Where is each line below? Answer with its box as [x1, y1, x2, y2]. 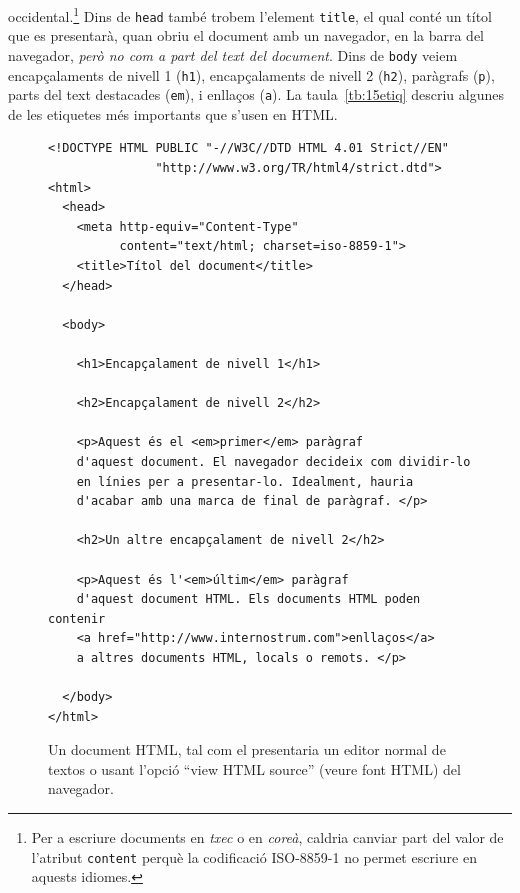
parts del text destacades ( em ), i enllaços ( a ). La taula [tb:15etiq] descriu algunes [8, 84, 504, 105]
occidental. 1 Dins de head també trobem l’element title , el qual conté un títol [8, 3, 492, 26]
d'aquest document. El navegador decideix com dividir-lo [76, 454, 471, 469]
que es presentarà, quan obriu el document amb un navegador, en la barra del [8, 25, 485, 46]
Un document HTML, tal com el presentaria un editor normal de [48, 739, 446, 760]
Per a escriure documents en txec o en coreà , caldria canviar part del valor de [31, 827, 504, 848]
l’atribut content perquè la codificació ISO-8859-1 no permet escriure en [31, 846, 477, 867]
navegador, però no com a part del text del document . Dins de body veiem [8, 44, 458, 65]
